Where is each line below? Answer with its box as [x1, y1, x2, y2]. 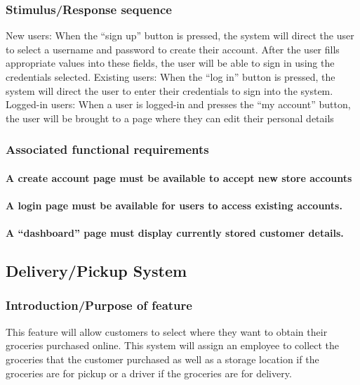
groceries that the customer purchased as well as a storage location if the [6, 351, 319, 366]
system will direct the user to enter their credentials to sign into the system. [6, 83, 333, 98]
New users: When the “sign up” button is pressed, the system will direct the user [6, 28, 354, 43]
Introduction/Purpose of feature [6, 296, 192, 314]
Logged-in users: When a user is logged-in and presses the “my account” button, [6, 97, 351, 112]
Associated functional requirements [6, 141, 209, 158]
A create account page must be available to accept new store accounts [6, 170, 352, 185]
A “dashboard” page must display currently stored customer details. [6, 226, 344, 240]
